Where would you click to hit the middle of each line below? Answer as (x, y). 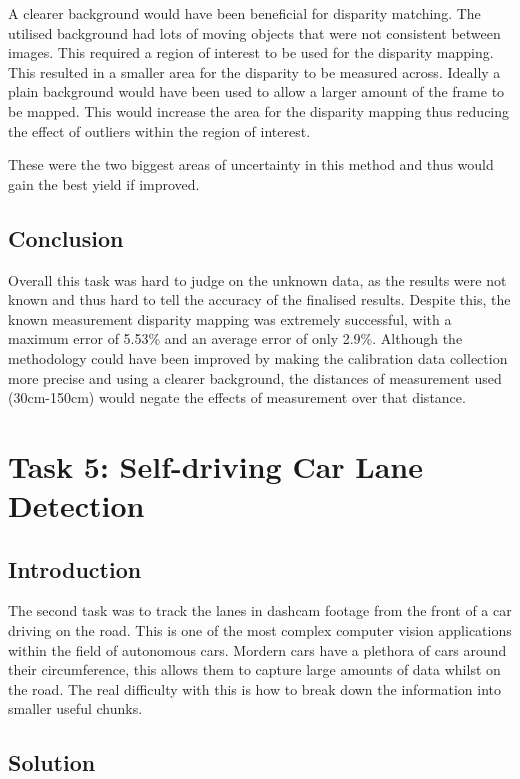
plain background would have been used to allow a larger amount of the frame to (256, 91)
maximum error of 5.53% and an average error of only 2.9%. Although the (235, 338)
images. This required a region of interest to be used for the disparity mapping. (251, 52)
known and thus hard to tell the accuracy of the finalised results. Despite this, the (259, 299)
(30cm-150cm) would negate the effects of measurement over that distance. (237, 397)
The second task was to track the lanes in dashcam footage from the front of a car (260, 610)
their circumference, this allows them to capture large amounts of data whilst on (254, 669)
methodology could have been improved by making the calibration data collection (258, 357)
